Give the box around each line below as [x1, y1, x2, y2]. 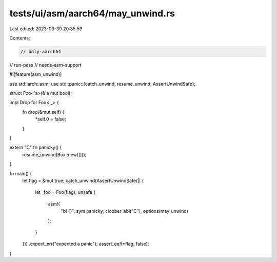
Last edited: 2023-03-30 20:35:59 [9, 26, 83, 32]
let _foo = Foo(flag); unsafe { [35, 189, 96, 195]
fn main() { [9, 170, 32, 176]
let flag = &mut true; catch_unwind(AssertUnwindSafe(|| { [22, 177, 144, 184]
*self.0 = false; [35, 116, 66, 123]
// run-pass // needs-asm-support [9, 62, 82, 68]
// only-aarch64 [20, 49, 62, 54]
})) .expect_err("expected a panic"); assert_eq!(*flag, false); [22, 241, 149, 247]
